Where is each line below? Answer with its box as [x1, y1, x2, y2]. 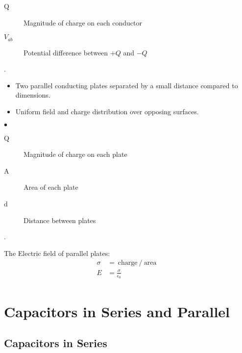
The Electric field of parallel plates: [4, 248, 110, 258]
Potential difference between [24, 47, 108, 57]
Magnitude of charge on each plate [24, 149, 127, 159]
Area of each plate [24, 182, 78, 192]
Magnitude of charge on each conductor [24, 17, 142, 27]
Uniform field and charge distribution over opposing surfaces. [15, 106, 199, 117]
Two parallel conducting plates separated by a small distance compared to [15, 80, 238, 90]
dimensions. [15, 90, 50, 100]
